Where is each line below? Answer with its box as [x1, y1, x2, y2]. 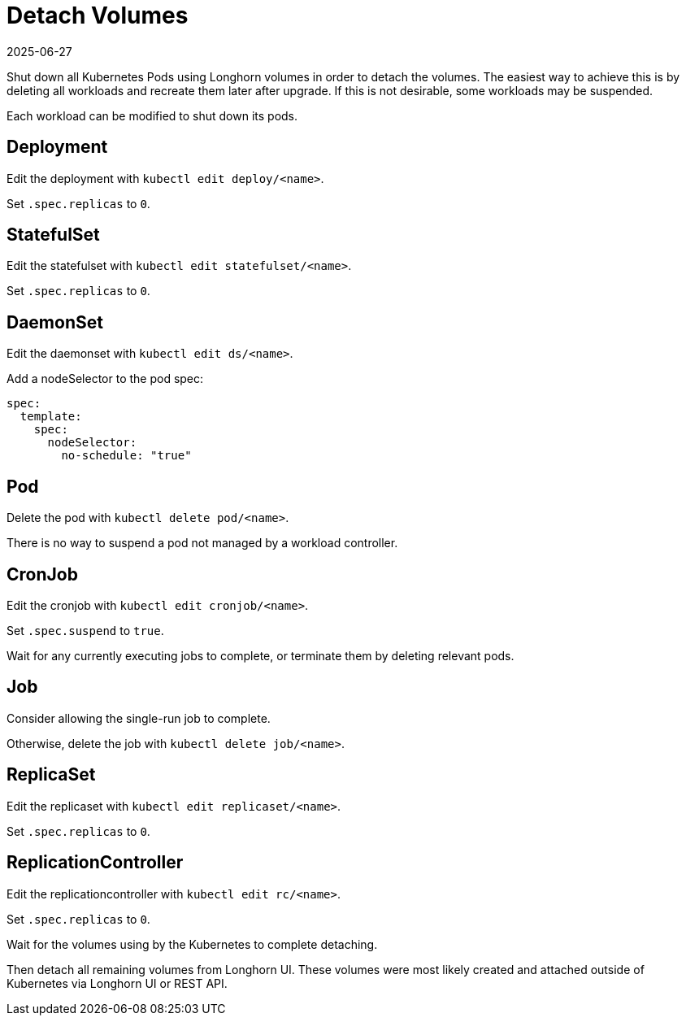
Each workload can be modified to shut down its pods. [7, 108, 298, 123]
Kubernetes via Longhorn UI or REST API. [7, 976, 228, 990]
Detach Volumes [7, 2, 189, 29]
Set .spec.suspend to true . [7, 623, 164, 637]
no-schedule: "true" [61, 449, 192, 463]
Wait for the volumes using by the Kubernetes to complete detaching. [7, 937, 378, 951]
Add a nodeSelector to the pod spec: [7, 372, 204, 386]
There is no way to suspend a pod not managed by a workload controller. [7, 536, 398, 550]
